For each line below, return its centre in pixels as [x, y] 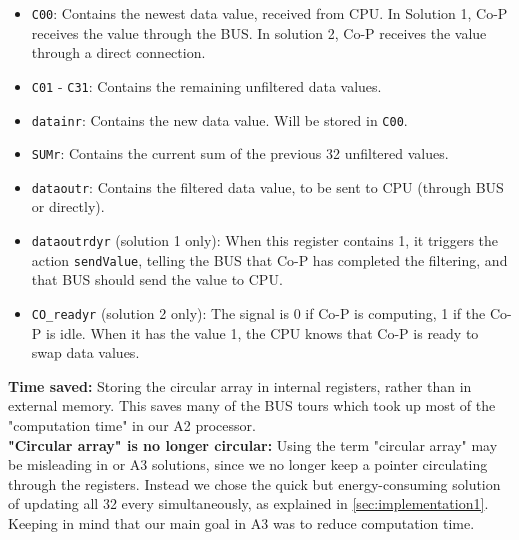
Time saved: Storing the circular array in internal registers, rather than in [240, 385]
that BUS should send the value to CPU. [157, 279]
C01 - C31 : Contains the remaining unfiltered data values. [206, 85]
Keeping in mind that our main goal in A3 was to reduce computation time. [241, 522]
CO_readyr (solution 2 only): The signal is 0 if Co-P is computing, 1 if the [258, 312]
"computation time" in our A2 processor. [132, 425]
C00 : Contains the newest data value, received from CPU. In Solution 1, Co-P [269, 13]
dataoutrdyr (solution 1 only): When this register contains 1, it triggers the [265, 240]
